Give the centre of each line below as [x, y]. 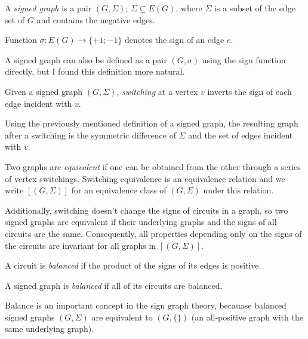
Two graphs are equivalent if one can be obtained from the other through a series [153, 166]
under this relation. [238, 190]
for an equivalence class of [119, 190]
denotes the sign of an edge [175, 40]
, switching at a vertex [157, 91]
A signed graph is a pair [48, 8]
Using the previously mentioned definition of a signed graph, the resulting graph [152, 123]
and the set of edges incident [241, 135]
